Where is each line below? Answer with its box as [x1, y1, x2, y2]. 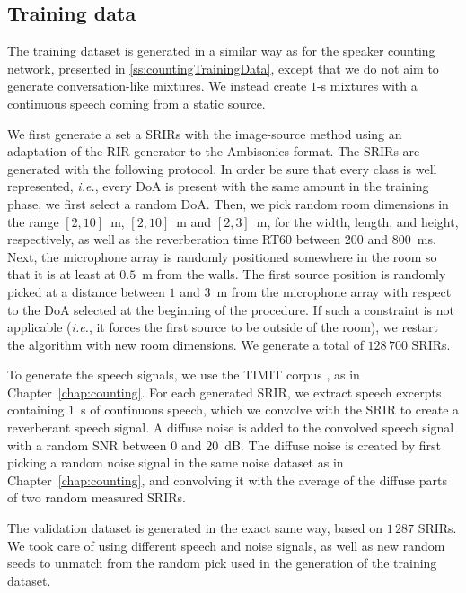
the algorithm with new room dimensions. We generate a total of [7, 335, 364, 353]
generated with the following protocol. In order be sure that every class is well [7, 159, 437, 178]
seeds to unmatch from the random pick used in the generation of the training [7, 554, 437, 572]
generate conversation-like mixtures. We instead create [7, 76, 307, 95]
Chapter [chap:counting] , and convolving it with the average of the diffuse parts [7, 470, 447, 489]
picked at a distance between [7, 282, 165, 301]
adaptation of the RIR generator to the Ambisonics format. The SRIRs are [7, 142, 420, 161]
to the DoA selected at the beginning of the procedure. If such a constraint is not [7, 300, 454, 318]
